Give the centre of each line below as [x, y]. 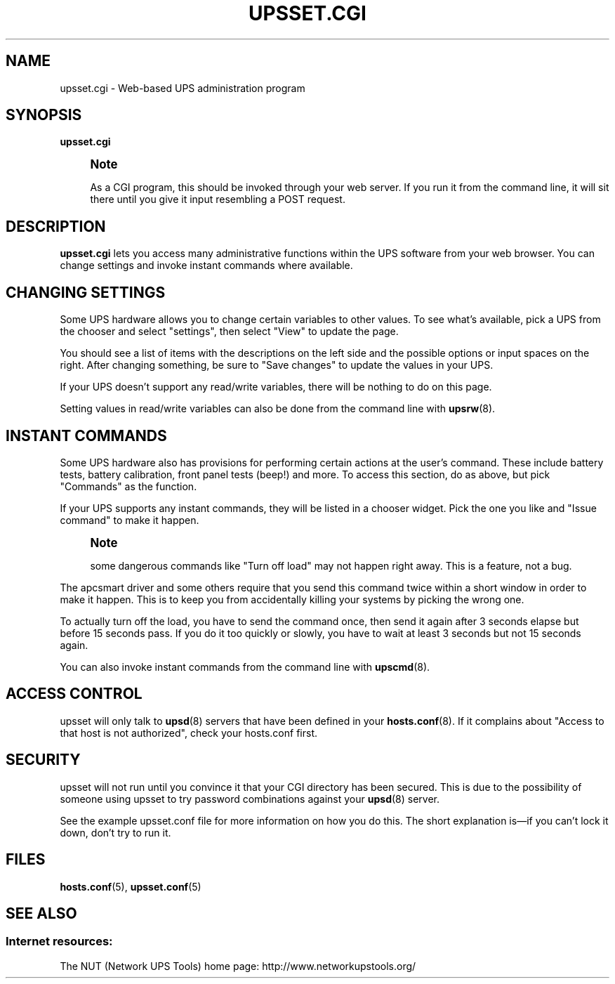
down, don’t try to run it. [115, 832]
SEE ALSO [41, 913]
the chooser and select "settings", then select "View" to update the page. [229, 332]
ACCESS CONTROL [74, 694]
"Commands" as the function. [128, 486]
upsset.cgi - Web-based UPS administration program [183, 88]
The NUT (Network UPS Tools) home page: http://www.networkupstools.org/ [238, 966]
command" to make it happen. [130, 520]
